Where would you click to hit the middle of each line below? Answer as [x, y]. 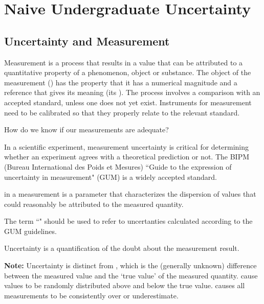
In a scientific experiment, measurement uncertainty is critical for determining [127, 146]
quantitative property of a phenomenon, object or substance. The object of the [128, 72]
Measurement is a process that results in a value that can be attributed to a [124, 62]
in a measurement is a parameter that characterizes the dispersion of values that [130, 194]
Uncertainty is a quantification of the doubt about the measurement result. [122, 248]
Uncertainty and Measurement [87, 41]
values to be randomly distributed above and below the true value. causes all [125, 285]
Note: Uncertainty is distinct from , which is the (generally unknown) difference [130, 265]
